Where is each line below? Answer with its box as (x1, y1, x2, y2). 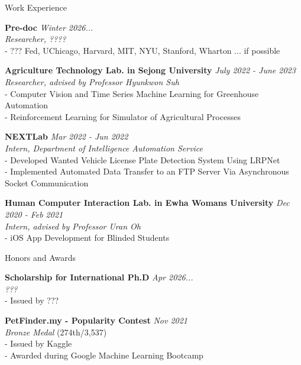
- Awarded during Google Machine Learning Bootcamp (5, 348, 203, 361)
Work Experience (5, 1, 67, 13)
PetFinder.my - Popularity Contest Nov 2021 (5, 314, 188, 327)
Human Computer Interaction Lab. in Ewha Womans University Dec (5, 196, 290, 209)
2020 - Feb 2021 (5, 208, 63, 220)
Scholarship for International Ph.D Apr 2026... (5, 271, 193, 283)
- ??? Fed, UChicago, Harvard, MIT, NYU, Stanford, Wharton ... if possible (5, 44, 280, 56)
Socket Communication (5, 176, 89, 189)
